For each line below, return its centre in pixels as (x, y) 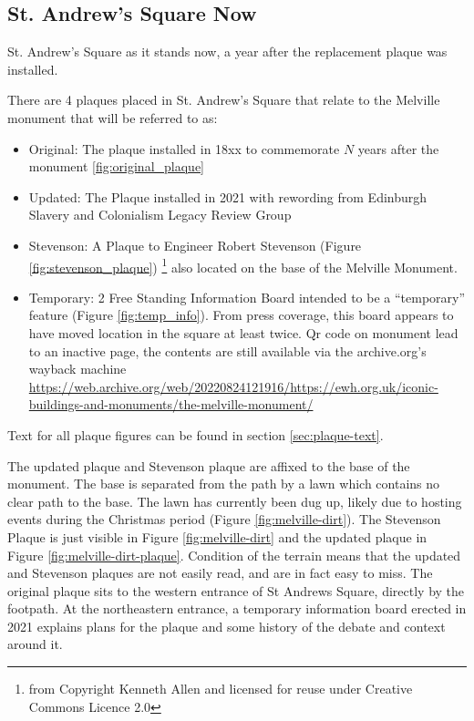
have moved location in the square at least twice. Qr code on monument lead (243, 332)
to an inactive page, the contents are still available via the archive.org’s (227, 350)
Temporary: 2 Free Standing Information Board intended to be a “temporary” (247, 297)
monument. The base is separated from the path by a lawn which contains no (224, 484)
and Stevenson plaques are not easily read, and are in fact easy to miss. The (220, 573)
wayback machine (77, 369)
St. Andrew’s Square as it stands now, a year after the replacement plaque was (227, 51)
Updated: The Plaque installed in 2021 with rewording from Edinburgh (228, 196)
